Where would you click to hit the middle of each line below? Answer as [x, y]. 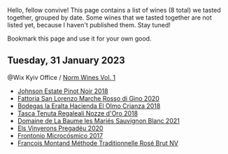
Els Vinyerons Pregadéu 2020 [60, 128]
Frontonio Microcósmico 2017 [60, 135]
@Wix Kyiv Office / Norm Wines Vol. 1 [62, 77]
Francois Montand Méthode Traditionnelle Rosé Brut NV [98, 143]
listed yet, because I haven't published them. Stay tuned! [89, 25]
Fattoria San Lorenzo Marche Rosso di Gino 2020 [88, 98]
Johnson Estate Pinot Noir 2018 [63, 91]
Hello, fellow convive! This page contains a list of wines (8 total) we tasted [114, 10]
